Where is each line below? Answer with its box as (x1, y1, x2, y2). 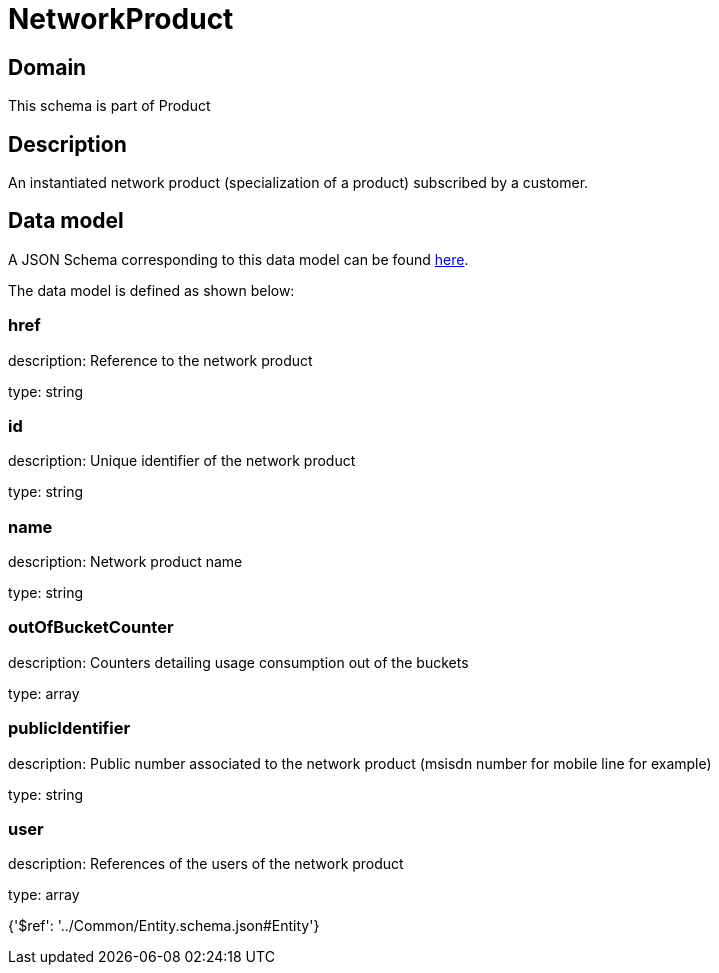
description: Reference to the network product (8, 351, 313, 369)
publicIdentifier (8, 718, 131, 739)
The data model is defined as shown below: (8, 281, 295, 299)
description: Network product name (8, 553, 243, 571)
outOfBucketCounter (8, 617, 174, 638)
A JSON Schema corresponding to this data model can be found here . (8, 250, 469, 268)
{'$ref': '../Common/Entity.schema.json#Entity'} (8, 917, 320, 935)
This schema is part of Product (8, 97, 211, 115)
